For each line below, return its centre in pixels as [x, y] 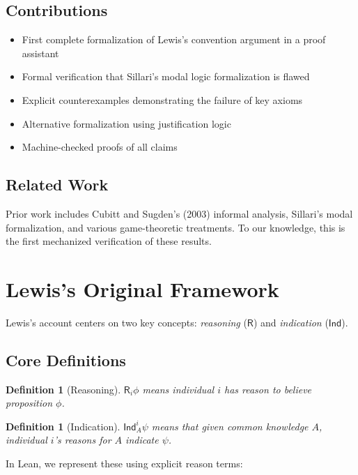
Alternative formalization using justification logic [126, 123]
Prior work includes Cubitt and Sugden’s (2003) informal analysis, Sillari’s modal [179, 213]
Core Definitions [66, 360]
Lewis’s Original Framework [142, 288]
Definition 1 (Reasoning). [63, 389]
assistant [40, 53]
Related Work [57, 184]
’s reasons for [83, 440]
